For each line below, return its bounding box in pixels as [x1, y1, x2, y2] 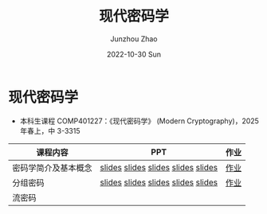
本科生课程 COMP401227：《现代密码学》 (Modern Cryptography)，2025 [19, 116, 259, 126]
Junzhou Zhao [110, 33, 158, 44]
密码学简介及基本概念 [12, 162, 93, 173]
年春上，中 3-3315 [19, 126, 80, 135]
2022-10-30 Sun [106, 49, 162, 59]
